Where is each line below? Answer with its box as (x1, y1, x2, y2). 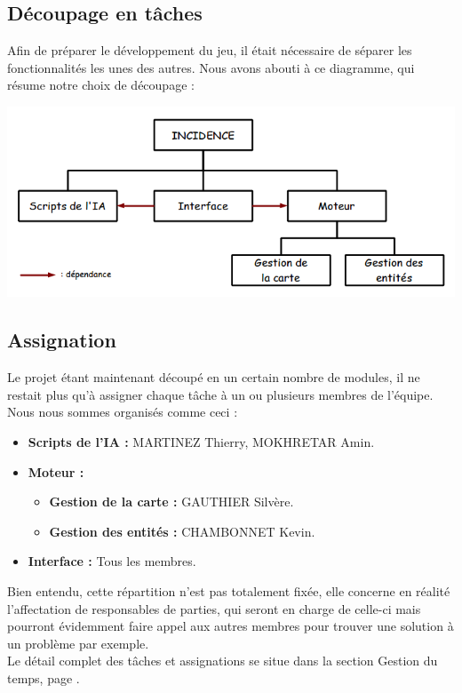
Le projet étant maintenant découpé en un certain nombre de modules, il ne (7, 368, 420, 386)
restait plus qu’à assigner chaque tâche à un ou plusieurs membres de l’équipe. (7, 385, 434, 403)
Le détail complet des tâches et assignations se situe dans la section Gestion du (7, 651, 438, 670)
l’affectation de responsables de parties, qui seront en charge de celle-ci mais (7, 599, 421, 617)
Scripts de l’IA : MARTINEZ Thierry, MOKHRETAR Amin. (28, 432, 375, 450)
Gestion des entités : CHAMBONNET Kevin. (49, 522, 315, 540)
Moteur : (28, 462, 84, 481)
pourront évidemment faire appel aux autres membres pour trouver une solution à (7, 617, 454, 635)
